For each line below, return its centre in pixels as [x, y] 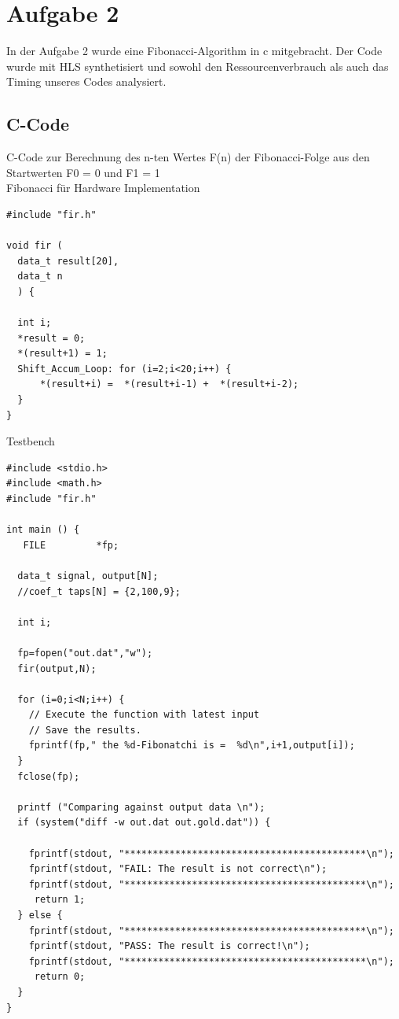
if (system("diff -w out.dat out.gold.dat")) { [144, 823]
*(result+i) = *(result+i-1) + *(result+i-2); [169, 384]
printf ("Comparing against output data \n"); [141, 807]
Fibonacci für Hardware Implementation [103, 188]
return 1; [60, 900]
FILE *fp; [71, 545]
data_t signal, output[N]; [88, 576]
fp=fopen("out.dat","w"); [85, 653]
